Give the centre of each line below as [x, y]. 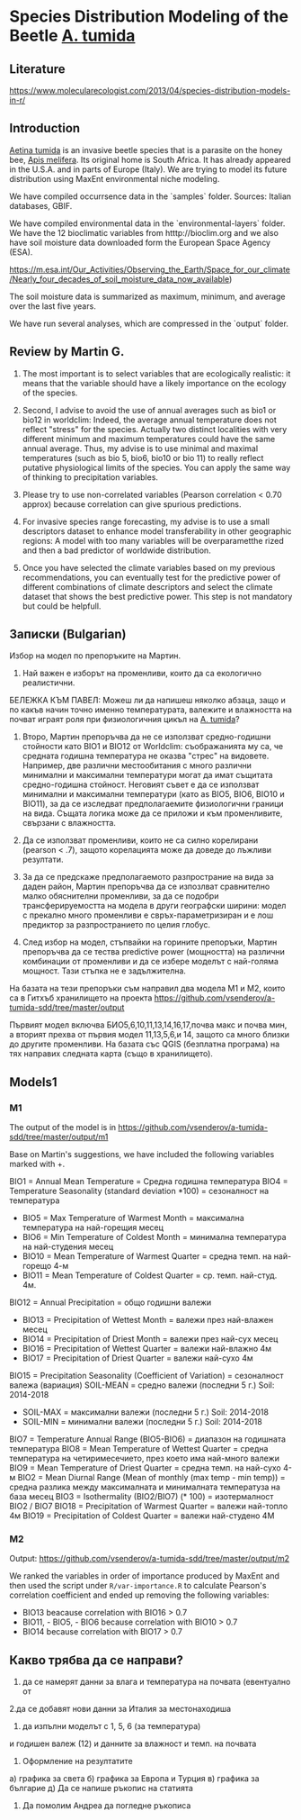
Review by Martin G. [67, 352]
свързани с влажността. [69, 823]
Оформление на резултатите [77, 1761]
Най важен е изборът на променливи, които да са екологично [142, 674]
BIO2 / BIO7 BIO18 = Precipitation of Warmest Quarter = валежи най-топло [149, 1507]
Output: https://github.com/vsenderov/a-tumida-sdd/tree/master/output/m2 [150, 1559]
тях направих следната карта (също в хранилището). [111, 1054]
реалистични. [49, 683]
